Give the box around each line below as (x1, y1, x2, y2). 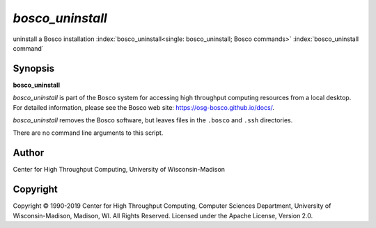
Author (13, 147, 45, 159)
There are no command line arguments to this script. (13, 129, 164, 137)
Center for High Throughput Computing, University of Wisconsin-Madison (13, 165, 226, 174)
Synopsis (13, 63, 55, 74)
